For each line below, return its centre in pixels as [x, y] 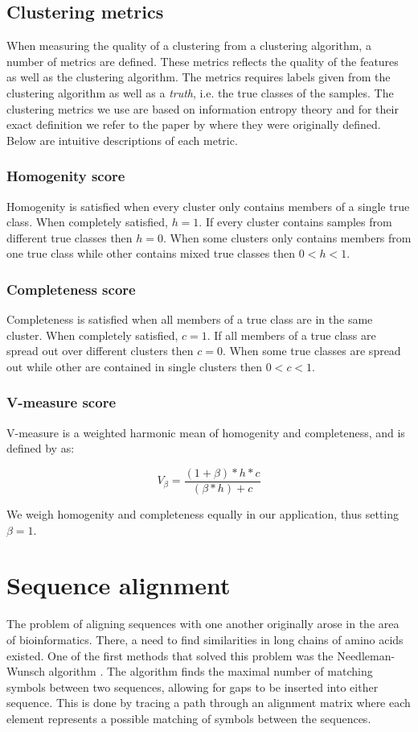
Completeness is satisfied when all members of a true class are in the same [190, 319]
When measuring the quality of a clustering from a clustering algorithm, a [189, 45]
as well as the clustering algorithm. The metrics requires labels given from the [199, 77]
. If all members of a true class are [291, 335]
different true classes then [70, 237]
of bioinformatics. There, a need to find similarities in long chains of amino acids [205, 639]
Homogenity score [66, 176]
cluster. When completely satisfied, [92, 335]
